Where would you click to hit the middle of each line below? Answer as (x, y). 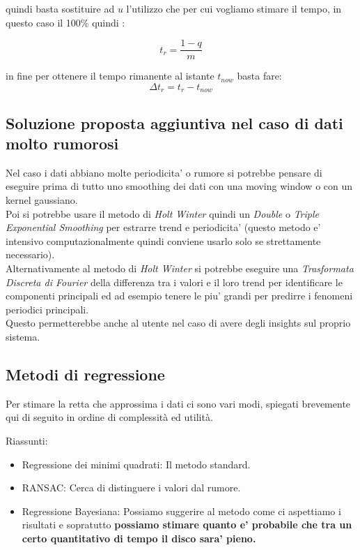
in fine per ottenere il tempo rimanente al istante (110, 76)
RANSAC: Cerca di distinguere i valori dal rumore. (131, 488)
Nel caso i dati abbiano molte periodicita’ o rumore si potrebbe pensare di (164, 172)
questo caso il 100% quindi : (65, 22)
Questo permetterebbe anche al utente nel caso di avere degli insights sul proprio (178, 323)
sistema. (23, 337)
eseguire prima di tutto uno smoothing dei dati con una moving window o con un (179, 186)
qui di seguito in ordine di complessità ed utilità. (109, 417)
